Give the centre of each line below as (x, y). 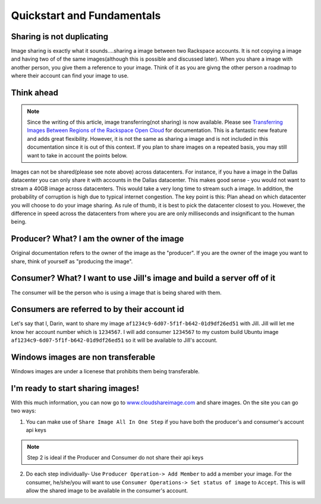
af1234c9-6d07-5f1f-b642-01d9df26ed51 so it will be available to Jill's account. (114, 340)
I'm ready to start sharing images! (75, 388)
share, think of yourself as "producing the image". (72, 261)
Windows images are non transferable (83, 357)
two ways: (23, 411)
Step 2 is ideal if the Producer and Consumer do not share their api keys (115, 457)
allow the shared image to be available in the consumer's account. (107, 491)
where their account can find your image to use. (70, 76)
